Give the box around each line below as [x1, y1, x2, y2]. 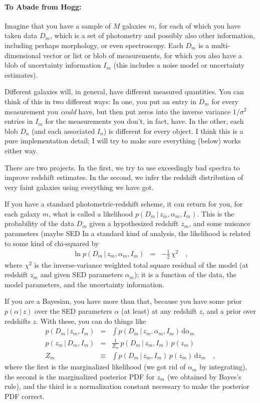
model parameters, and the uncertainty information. [5, 279, 164, 289]
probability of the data [5, 218, 74, 229]
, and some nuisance [189, 218, 250, 229]
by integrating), [199, 361, 247, 372]
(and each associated [32, 125, 95, 136]
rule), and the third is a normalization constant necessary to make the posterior [5, 381, 249, 391]
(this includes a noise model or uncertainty [113, 60, 245, 70]
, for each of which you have [154, 20, 241, 31]
